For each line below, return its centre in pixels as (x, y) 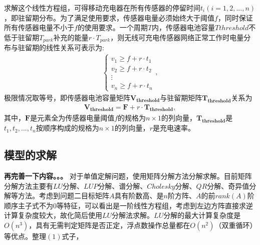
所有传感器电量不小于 (39, 27)
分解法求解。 (133, 215)
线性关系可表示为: (75, 47)
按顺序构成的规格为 (67, 128)
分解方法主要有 (29, 186)
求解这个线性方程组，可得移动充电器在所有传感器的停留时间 (102, 8)
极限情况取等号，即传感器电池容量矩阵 (67, 97)
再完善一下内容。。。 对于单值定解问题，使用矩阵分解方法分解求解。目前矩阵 (128, 176)
